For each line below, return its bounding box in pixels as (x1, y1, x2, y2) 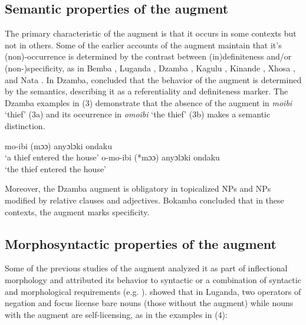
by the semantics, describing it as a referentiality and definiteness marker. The (5, 85, 288, 97)
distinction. (5, 119, 45, 132)
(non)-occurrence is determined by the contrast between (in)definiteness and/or (5, 50, 292, 63)
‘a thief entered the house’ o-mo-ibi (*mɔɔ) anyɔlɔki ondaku (5, 151, 220, 163)
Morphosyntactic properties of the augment (5, 234, 277, 252)
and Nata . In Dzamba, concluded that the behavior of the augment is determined (5, 73, 302, 86)
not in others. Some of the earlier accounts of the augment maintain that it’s (5, 38, 282, 51)
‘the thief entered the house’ (5, 162, 107, 175)
